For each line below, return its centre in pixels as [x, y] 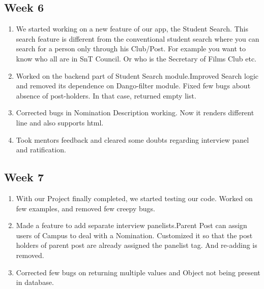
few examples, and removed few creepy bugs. [85, 208]
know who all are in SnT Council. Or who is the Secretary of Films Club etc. [136, 58]
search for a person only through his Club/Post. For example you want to [131, 49]
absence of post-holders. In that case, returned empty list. [106, 95]
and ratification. [41, 150]
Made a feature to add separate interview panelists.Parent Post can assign [131, 225]
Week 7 [24, 177]
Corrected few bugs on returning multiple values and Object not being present [138, 272]
